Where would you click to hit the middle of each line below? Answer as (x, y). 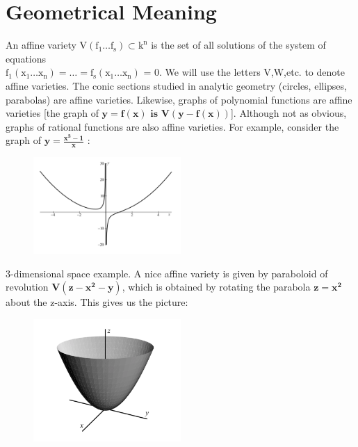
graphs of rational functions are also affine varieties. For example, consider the (172, 126)
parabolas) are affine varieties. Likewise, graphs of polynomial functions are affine (179, 99)
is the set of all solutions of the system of (238, 45)
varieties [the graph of (52, 113)
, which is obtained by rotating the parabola (216, 287)
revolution (27, 287)
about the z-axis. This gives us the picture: (97, 302)
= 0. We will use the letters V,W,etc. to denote (244, 72)
